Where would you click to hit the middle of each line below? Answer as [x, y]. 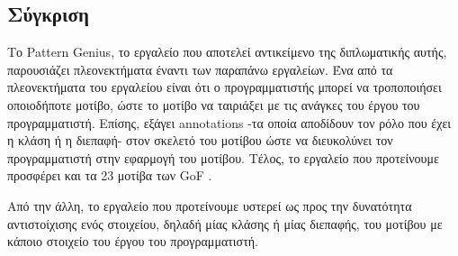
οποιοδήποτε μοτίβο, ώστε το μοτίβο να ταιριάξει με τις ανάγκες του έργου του [214, 104]
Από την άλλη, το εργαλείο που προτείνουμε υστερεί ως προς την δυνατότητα [210, 205]
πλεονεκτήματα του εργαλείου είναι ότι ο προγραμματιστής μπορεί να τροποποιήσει [225, 87]
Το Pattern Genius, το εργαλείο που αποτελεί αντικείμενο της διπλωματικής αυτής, [227, 52]
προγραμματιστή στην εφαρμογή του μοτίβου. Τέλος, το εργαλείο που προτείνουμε [223, 157]
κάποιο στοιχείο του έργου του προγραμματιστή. [133, 241]
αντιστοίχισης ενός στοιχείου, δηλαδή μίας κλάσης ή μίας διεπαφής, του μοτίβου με [225, 223]
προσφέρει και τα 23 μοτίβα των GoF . [110, 175]
